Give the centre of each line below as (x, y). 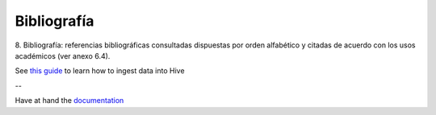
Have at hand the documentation (69, 101)
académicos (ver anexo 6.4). (63, 55)
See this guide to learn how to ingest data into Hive (100, 71)
